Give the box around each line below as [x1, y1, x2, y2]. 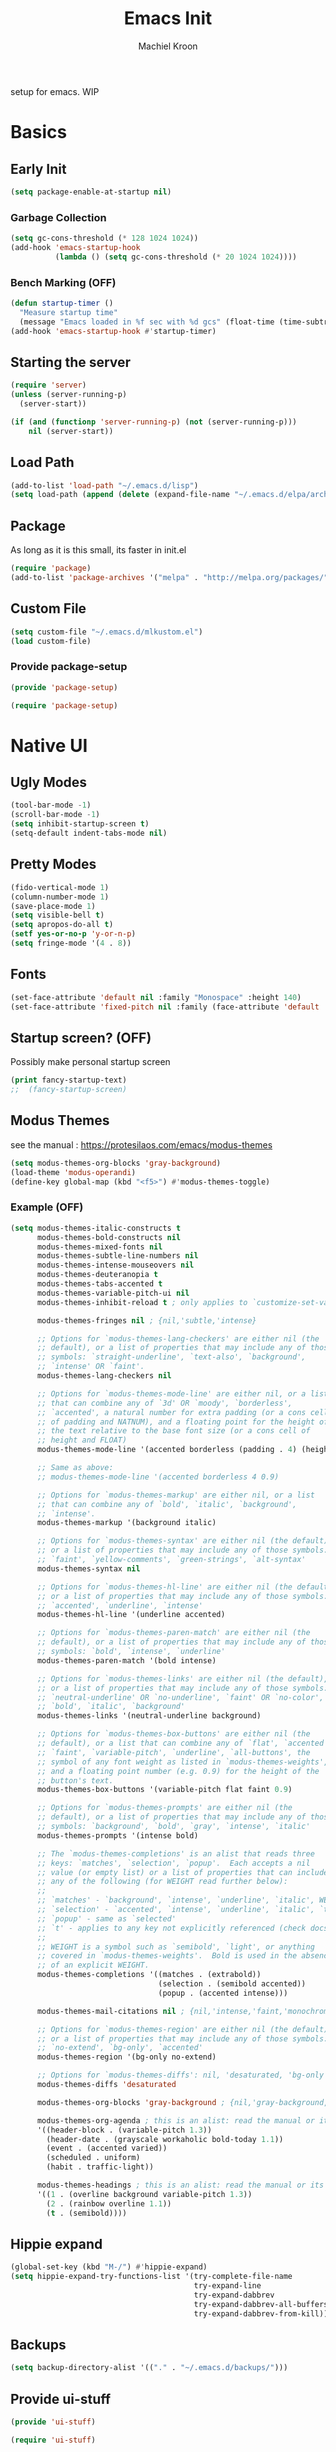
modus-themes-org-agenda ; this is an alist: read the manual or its [36, 2115, 333, 2126]
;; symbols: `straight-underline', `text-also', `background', [36, 1352, 307, 1362]
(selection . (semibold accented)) [158, 1979, 307, 1989]
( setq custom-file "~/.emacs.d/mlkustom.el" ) [10, 627, 203, 637]
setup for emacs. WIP [10, 85, 100, 97]
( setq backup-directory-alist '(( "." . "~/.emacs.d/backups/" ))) [10, 2363, 288, 2373]
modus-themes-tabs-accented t [36, 1279, 163, 1289]
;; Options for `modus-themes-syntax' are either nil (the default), [36, 1536, 333, 1546]
